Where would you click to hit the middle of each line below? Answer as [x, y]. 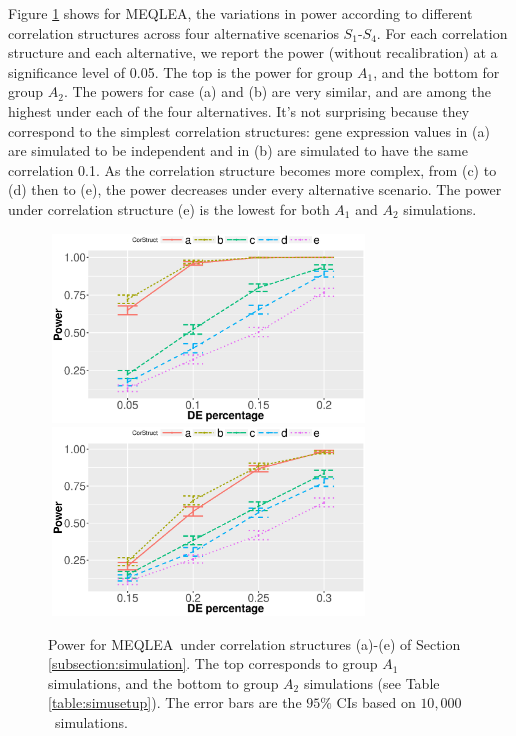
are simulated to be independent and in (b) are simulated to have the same [238, 150]
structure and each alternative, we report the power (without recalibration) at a [253, 52]
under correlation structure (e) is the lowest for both [169, 208]
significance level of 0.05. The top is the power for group [180, 71]
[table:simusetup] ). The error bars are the [175, 702]
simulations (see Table [371, 682]
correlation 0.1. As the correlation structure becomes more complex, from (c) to [252, 169]
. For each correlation [442, 32]
